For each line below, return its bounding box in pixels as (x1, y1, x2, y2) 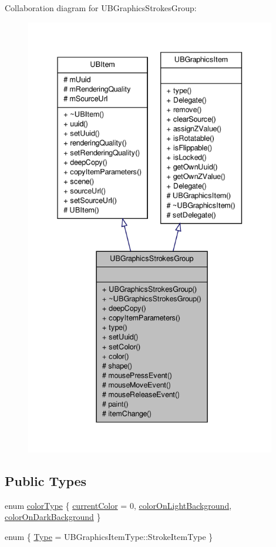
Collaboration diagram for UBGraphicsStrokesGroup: (5, 2, 197, 13)
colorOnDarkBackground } (5, 511, 101, 523)
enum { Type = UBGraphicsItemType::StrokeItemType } (5, 530, 213, 542)
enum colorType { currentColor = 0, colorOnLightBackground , (5, 499, 232, 511)
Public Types (5, 471, 87, 489)
